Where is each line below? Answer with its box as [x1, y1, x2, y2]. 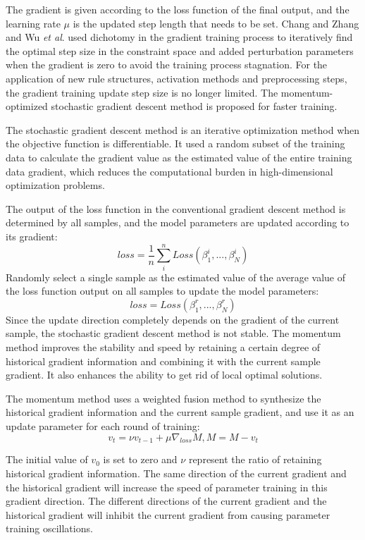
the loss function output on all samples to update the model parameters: [6, 283, 319, 298]
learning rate [6, 16, 61, 30]
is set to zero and [103, 452, 178, 467]
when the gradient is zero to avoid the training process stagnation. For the [6, 57, 328, 72]
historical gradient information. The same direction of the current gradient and [6, 465, 347, 480]
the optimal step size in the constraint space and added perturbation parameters [6, 43, 354, 58]
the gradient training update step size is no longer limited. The [6, 85, 278, 99]
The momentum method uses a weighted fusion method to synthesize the [6, 391, 321, 405]
